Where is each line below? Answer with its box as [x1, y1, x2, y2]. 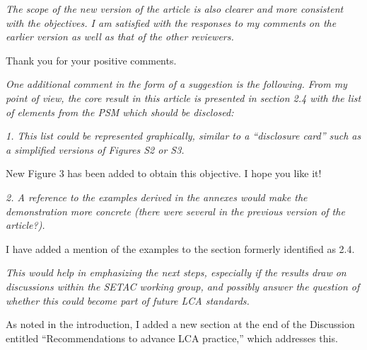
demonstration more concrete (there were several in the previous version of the [6, 203, 345, 218]
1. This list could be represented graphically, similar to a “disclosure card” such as [6, 128, 361, 143]
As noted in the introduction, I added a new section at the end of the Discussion [6, 317, 355, 332]
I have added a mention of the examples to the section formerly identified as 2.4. [6, 241, 355, 256]
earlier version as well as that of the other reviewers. [6, 29, 234, 44]
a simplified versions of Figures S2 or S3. [6, 142, 185, 157]
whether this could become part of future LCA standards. [6, 293, 250, 307]
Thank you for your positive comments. [6, 52, 177, 67]
